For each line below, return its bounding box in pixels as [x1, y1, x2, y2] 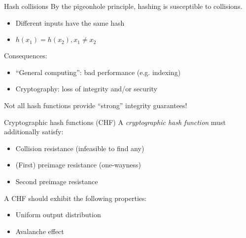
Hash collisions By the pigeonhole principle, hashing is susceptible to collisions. [4, 1, 243, 11]
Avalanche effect [15, 226, 64, 236]
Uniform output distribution [15, 209, 101, 220]
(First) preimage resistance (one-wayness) [15, 159, 141, 170]
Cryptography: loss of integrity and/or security [15, 83, 157, 94]
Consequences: [4, 50, 47, 61]
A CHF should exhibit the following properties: [4, 193, 147, 203]
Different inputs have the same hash [15, 17, 125, 28]
